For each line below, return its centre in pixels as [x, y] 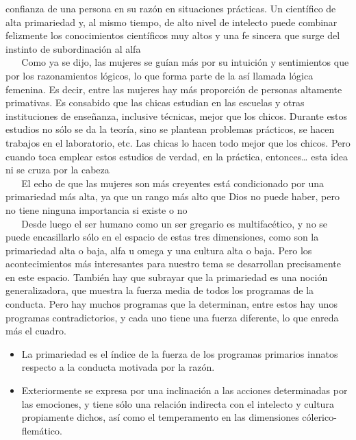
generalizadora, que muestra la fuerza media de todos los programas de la [160, 290]
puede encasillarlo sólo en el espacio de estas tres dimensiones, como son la [162, 237]
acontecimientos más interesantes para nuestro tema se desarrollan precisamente [173, 264]
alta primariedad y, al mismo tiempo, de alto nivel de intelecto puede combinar [171, 22]
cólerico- [319, 417]
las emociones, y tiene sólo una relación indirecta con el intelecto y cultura [178, 403]
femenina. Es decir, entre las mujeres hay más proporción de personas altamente [174, 89]
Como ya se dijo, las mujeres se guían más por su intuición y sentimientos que [185, 62]
